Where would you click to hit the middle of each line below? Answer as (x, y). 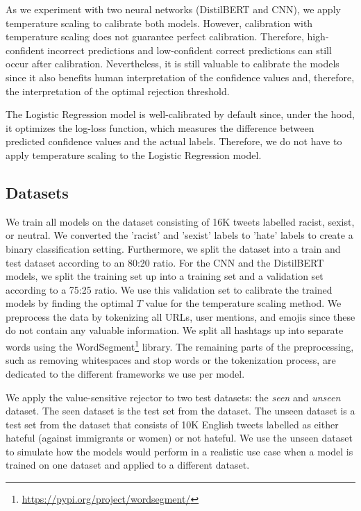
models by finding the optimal (70, 303)
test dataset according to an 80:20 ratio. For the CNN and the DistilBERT (165, 262)
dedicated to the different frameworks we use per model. (125, 373)
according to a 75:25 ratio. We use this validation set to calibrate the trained (169, 289)
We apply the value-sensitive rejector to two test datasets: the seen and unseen (173, 397)
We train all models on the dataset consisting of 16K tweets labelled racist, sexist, (180, 221)
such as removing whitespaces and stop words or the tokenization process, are (171, 360)
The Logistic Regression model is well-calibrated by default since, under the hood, (180, 114)
